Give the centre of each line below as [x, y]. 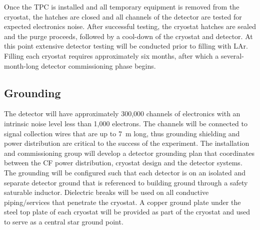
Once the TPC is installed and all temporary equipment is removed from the [122, 7]
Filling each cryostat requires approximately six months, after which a [111, 55]
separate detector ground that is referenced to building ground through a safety [126, 182]
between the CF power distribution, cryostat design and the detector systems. [123, 163]
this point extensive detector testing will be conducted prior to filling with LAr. [126, 46]
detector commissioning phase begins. [98, 65]
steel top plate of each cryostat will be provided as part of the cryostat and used [127, 212]
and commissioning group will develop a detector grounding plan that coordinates [129, 153]
